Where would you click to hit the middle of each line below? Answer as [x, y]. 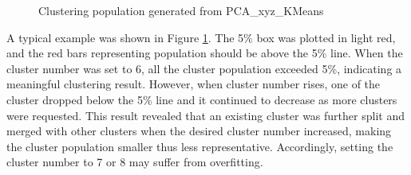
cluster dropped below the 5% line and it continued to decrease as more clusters [202, 99]
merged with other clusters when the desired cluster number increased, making [199, 131]
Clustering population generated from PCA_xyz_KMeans [181, 10]
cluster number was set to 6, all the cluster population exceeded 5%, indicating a [204, 68]
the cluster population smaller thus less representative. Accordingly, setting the [200, 146]
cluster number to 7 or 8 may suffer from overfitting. [135, 162]
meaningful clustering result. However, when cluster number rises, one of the [194, 84]
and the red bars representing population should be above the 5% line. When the [205, 53]
